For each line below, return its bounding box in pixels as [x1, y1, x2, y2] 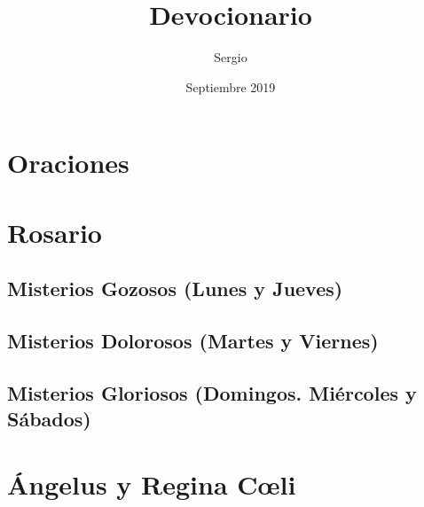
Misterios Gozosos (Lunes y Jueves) [7, 275, 343, 302]
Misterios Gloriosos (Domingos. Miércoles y [7, 378, 417, 406]
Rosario [7, 214, 102, 250]
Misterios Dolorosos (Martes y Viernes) [7, 327, 379, 355]
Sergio [214, 48, 247, 66]
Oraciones [7, 144, 130, 181]
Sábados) [7, 405, 91, 433]
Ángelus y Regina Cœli [7, 465, 296, 502]
